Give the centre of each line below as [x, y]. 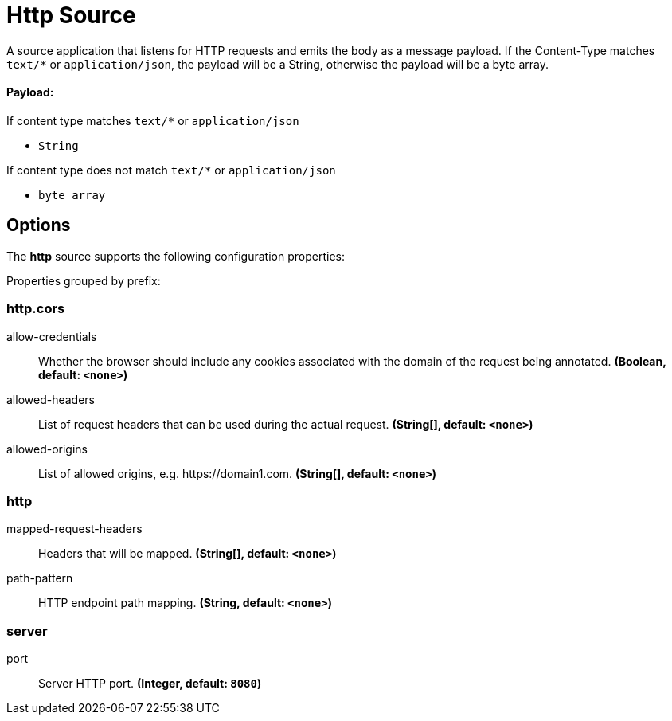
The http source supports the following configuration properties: [176, 256]
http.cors [36, 309]
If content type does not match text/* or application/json [171, 170]
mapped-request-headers [74, 529]
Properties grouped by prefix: [84, 280]
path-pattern [40, 578]
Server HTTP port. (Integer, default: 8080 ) [150, 684]
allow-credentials [52, 336]
